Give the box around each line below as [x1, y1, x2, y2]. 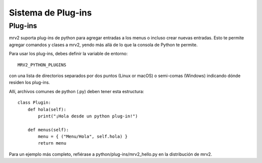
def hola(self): [27, 107, 66, 112]
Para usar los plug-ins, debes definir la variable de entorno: [9, 51, 128, 57]
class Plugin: [17, 100, 51, 105]
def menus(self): [27, 127, 69, 132]
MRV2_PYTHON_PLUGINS [17, 62, 66, 67]
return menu [38, 141, 66, 146]
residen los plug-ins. [9, 80, 50, 85]
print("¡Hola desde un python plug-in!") [38, 113, 138, 119]
